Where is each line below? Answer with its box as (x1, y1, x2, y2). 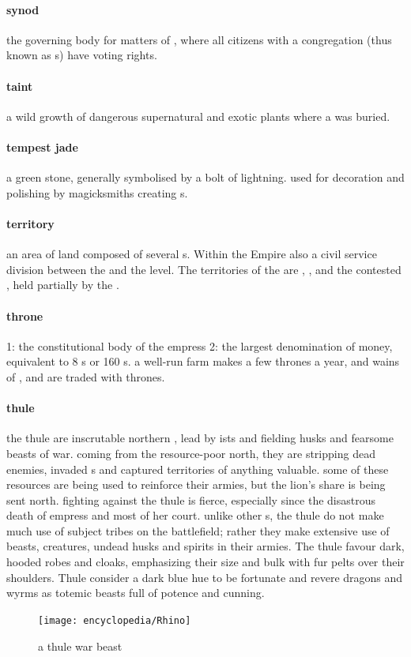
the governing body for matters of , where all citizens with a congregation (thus (6, 31, 392, 47)
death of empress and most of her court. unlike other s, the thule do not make (6, 507, 384, 524)
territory (6, 215, 55, 231)
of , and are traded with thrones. (6, 368, 165, 385)
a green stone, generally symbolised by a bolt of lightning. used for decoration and (6, 169, 405, 186)
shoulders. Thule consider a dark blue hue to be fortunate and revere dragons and (6, 569, 403, 585)
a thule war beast (38, 637, 123, 654)
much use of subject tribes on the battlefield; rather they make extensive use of (6, 522, 390, 539)
